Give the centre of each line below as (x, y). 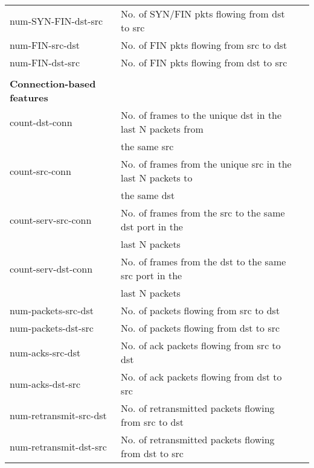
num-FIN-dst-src (45, 62)
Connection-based (53, 84)
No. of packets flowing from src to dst (200, 310)
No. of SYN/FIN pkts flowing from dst (203, 14)
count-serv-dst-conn (51, 268)
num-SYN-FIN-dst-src (56, 21)
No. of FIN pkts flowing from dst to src (204, 62)
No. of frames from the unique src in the (206, 164)
